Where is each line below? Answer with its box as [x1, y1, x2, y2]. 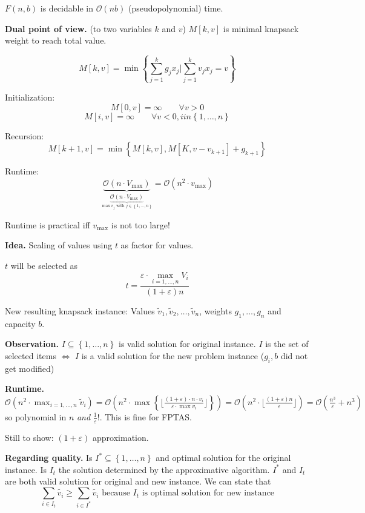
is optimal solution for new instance [142, 489, 275, 498]
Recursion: [5, 129, 44, 142]
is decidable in [40, 2, 93, 14]
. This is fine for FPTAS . [99, 410, 192, 423]
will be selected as [10, 259, 77, 272]
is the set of [265, 337, 309, 350]
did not [280, 349, 308, 362]
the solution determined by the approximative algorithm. [58, 463, 270, 475]
